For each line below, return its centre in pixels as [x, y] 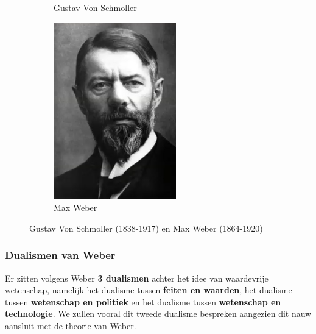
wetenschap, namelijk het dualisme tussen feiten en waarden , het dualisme [149, 290]
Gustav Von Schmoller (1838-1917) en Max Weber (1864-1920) [146, 228]
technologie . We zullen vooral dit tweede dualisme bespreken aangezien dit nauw [158, 314]
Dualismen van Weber [60, 255]
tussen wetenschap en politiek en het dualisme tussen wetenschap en [143, 301]
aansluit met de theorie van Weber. [71, 325]
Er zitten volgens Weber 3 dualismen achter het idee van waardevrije [137, 278]
